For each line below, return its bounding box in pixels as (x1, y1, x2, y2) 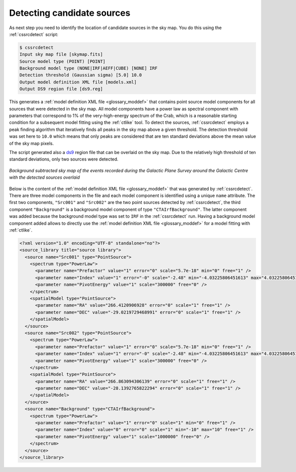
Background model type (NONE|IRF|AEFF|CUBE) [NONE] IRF (19, 66, 158, 71)
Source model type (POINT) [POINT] (19, 58, 106, 64)
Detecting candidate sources (9, 7, 131, 18)
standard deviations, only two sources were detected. (9, 156, 118, 162)
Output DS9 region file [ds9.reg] (19, 86, 103, 92)
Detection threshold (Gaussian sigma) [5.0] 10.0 (19, 72, 142, 78)
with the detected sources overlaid (9, 174, 80, 180)
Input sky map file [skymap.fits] (19, 52, 103, 57)
